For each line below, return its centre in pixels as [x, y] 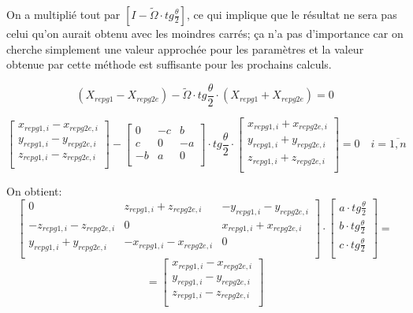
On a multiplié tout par [63, 14]
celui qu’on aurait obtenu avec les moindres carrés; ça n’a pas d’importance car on [205, 33]
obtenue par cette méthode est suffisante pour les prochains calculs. [169, 64]
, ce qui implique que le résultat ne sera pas [292, 14]
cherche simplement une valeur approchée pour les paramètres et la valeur [185, 48]
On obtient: [34, 190]
